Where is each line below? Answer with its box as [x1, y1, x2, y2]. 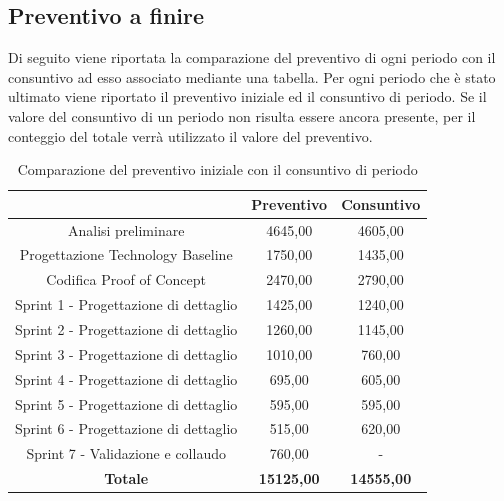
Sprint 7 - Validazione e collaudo [26, 443, 226, 464]
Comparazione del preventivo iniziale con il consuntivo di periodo [17, 159, 418, 180]
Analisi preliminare [67, 219, 185, 240]
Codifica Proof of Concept [46, 269, 207, 290]
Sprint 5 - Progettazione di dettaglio [15, 393, 238, 414]
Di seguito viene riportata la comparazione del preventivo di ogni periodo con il [8, 47, 496, 68]
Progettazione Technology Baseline [19, 244, 233, 265]
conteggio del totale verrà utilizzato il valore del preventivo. [8, 125, 373, 146]
